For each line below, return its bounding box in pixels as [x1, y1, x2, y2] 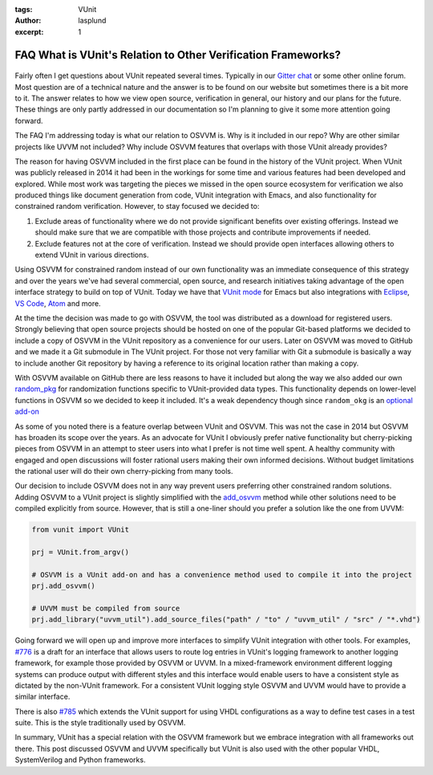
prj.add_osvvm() [31, 581, 96, 590]
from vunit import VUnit [31, 525, 130, 534]
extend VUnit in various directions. [34, 250, 149, 260]
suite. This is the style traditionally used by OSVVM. [14, 718, 186, 728]
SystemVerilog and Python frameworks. [14, 755, 146, 765]
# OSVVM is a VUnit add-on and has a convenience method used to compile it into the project [31, 570, 413, 579]
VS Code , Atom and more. [14, 298, 101, 308]
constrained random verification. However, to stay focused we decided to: [14, 202, 260, 211]
